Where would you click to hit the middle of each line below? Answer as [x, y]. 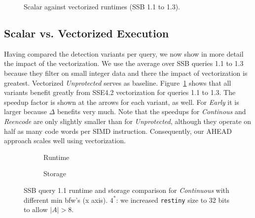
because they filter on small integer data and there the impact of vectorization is [126, 73]
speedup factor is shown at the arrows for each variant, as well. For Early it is [122, 102]
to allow [36, 209]
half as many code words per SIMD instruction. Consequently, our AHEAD [118, 131]
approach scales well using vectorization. [65, 140]
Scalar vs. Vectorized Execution [87, 33]
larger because [25, 111]
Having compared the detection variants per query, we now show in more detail [124, 53]
